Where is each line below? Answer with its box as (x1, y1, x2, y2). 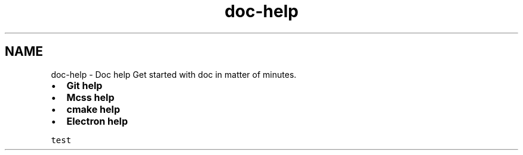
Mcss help (66, 91, 115, 103)
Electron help (66, 115, 128, 127)
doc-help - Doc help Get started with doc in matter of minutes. (51, 69, 297, 80)
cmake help (66, 103, 120, 115)
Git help (66, 79, 103, 91)
